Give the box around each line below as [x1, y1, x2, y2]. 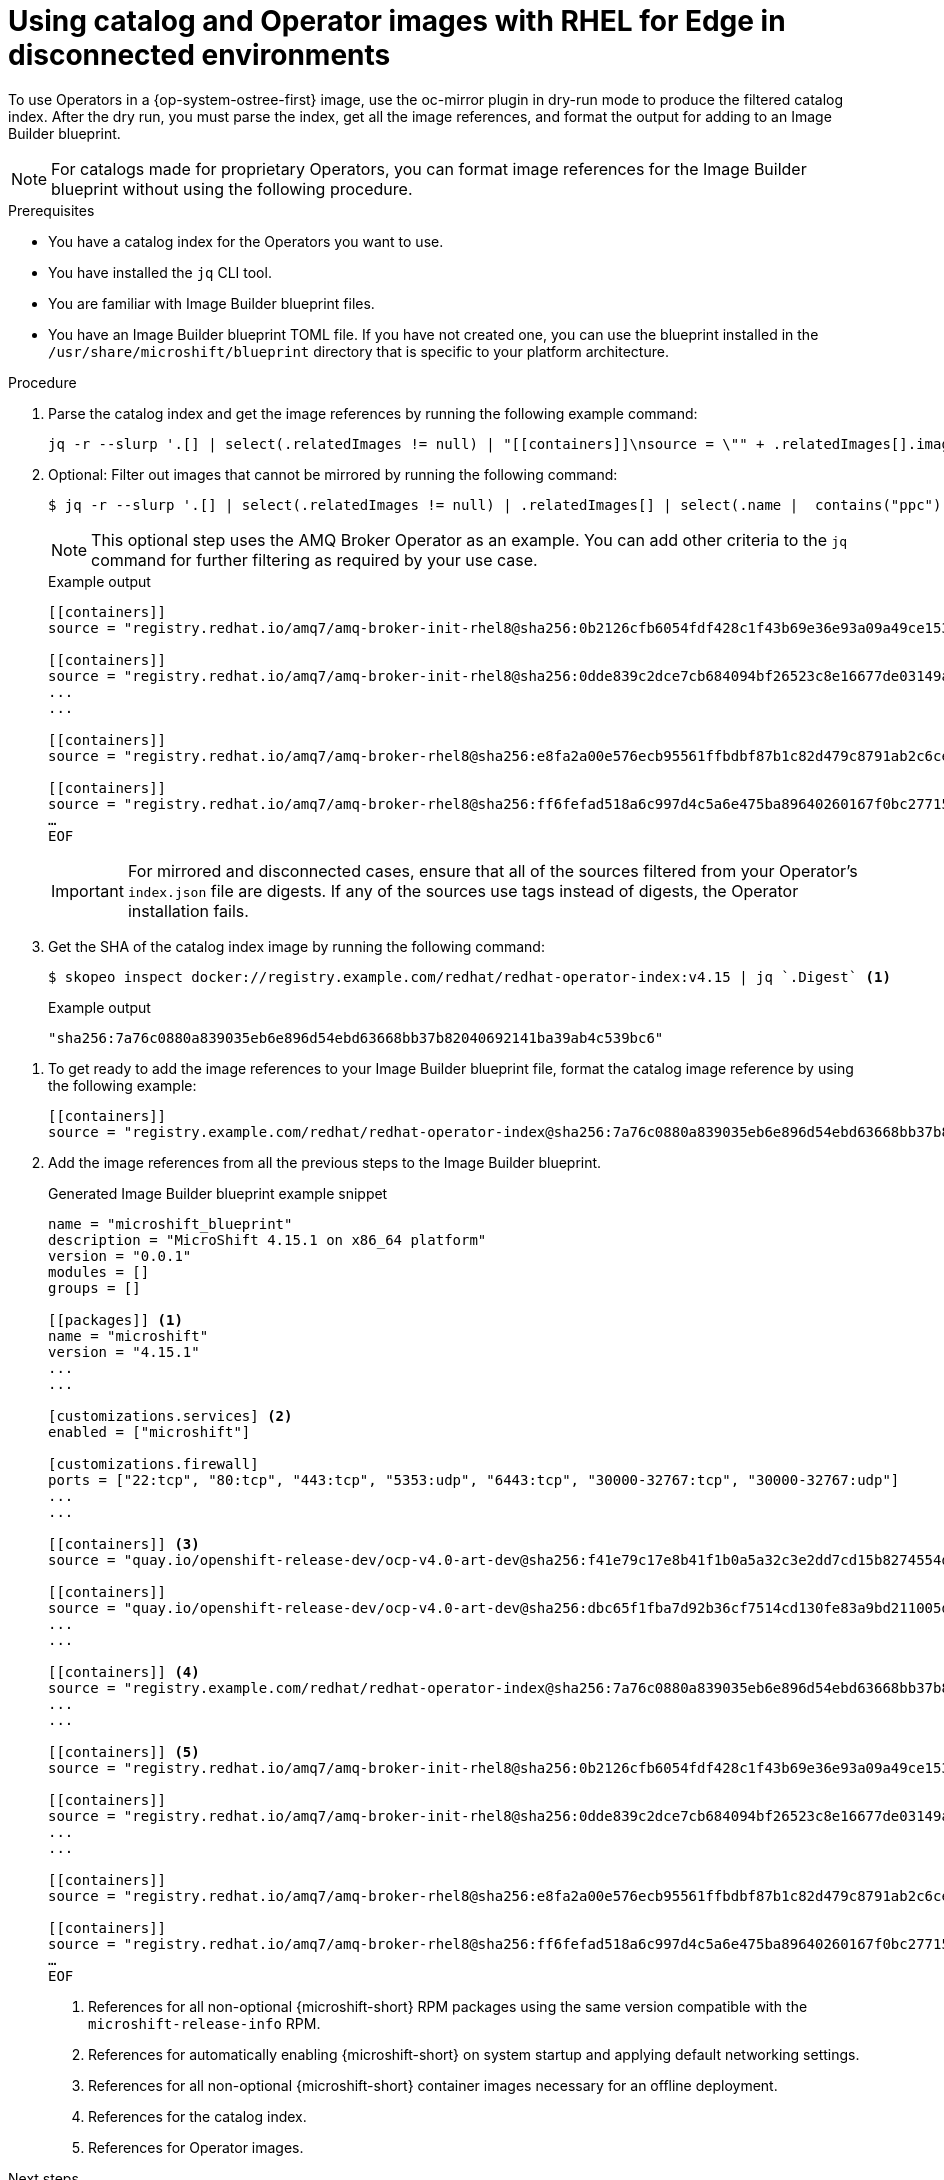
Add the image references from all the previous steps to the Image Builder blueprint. [48, 1153, 602, 1171]
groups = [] [48, 1279, 141, 1296]
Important [51, 880, 124, 901]
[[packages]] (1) [48, 1311, 183, 1328]
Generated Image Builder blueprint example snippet [48, 1184, 388, 1202]
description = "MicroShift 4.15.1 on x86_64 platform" [48, 1231, 487, 1248]
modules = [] [48, 1263, 150, 1280]
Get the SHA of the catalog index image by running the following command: [48, 937, 545, 955]
